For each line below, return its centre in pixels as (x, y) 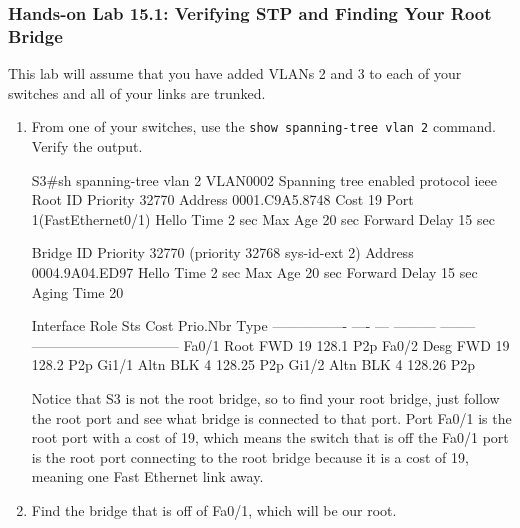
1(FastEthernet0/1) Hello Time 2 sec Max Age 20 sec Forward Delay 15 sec (263, 218)
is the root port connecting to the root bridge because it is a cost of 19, (250, 456)
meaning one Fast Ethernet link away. (147, 476)
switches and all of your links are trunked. (137, 92)
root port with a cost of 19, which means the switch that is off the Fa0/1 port (270, 437)
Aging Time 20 (77, 291)
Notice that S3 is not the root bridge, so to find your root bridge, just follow (265, 397)
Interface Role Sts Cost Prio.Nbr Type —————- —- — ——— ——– (253, 325)
